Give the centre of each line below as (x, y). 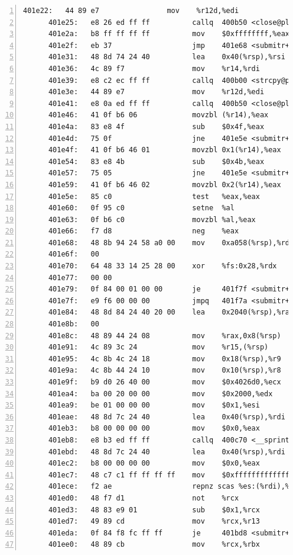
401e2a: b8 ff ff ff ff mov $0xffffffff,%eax (169, 34)
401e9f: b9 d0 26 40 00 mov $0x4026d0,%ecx (165, 382)
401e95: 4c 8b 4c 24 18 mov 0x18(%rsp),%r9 (165, 359)
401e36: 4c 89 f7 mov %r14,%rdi (154, 68)
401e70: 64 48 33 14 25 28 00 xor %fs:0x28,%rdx (162, 266)
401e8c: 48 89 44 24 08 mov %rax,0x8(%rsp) (165, 336)
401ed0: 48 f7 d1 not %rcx (144, 498)
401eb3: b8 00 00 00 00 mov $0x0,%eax (154, 429)
